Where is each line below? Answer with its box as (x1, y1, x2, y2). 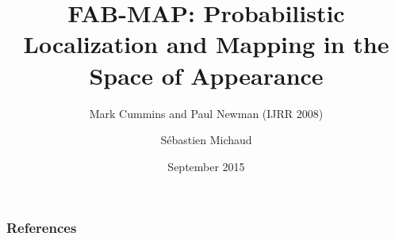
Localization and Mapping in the (23, 28, 389, 60)
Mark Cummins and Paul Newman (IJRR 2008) (89, 105, 324, 121)
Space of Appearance (89, 59, 324, 91)
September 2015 (167, 158, 245, 174)
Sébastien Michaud (160, 131, 252, 148)
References (6, 218, 77, 238)
